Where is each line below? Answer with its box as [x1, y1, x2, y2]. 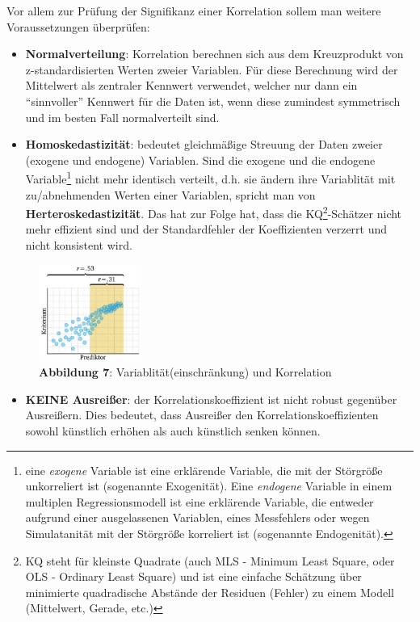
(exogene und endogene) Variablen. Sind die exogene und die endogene [25, 151, 376, 168]
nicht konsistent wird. [25, 237, 132, 254]
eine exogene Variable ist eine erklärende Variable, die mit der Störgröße [25, 461, 383, 478]
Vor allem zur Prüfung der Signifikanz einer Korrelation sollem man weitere [6, 2, 381, 19]
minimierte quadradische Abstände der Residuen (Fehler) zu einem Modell [25, 583, 394, 600]
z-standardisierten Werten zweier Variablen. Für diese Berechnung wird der [25, 61, 398, 78]
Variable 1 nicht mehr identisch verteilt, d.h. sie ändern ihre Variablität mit [25, 168, 396, 187]
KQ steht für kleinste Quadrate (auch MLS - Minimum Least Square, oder [25, 552, 395, 569]
